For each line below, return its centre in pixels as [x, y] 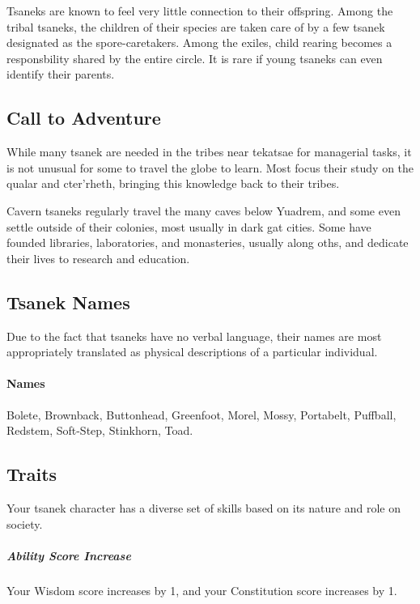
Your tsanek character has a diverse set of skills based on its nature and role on [204, 507]
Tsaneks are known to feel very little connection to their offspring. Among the [200, 11]
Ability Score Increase [69, 555]
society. [25, 523]
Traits [32, 474]
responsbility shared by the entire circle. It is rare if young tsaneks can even [195, 58]
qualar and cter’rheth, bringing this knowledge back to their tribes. [173, 183]
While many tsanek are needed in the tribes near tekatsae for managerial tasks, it [209, 152]
